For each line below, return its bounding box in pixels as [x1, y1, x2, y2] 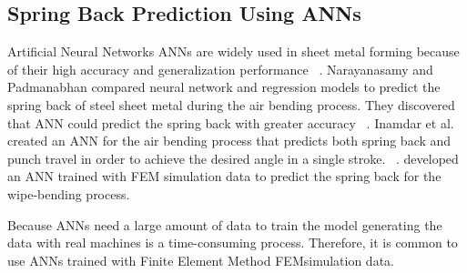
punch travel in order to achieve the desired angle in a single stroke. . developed [7, 148, 459, 167]
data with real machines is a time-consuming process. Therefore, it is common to [7, 233, 458, 252]
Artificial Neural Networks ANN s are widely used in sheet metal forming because [7, 42, 460, 61]
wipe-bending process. [7, 184, 130, 203]
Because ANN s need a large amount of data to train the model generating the [7, 215, 442, 234]
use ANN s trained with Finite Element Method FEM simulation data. [7, 250, 394, 269]
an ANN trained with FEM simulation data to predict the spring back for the [7, 167, 442, 186]
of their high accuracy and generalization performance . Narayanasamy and [7, 59, 433, 78]
